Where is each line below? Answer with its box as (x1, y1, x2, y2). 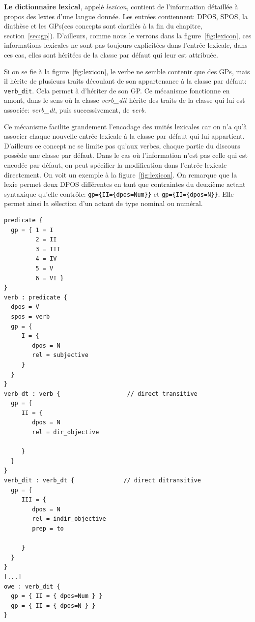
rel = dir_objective (32, 429, 99, 436)
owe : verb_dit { (4, 583, 60, 590)
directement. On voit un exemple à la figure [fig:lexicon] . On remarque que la (4, 169, 237, 179)
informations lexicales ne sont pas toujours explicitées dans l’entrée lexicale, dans (4, 40, 248, 50)
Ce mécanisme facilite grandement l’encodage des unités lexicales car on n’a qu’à (4, 121, 247, 131)
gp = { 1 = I (11, 226, 54, 234)
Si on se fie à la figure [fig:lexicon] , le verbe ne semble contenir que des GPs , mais (4, 66, 250, 76)
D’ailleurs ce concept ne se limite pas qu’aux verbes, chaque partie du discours (4, 140, 240, 150)
